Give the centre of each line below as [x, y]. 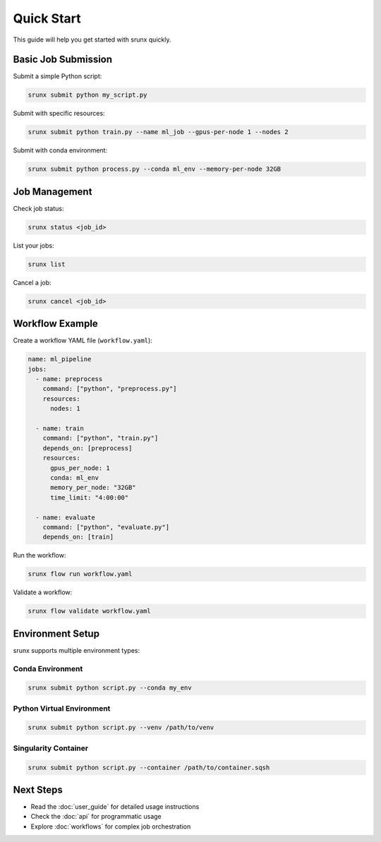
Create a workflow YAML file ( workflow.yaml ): [83, 341]
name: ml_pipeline [60, 359]
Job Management [53, 192]
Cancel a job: [32, 282]
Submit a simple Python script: [58, 76]
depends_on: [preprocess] [87, 448]
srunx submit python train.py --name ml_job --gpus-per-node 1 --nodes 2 [158, 132]
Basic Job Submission [63, 60]
